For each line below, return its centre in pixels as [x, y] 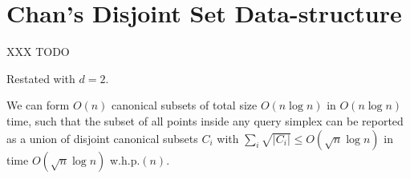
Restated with [41, 78]
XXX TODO [38, 52]
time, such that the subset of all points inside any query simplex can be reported [205, 120]
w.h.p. [125, 159]
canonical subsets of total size [185, 105]
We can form [38, 105]
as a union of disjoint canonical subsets [102, 138]
